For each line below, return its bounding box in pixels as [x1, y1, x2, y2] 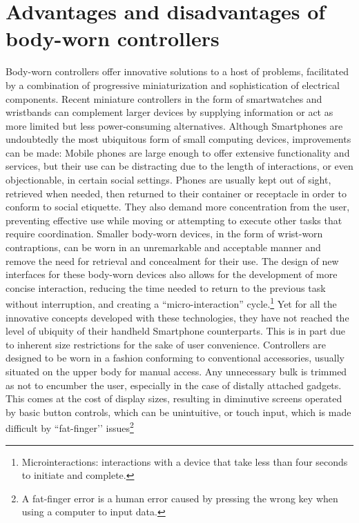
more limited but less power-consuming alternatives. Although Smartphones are [6, 118, 343, 132]
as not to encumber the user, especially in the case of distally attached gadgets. [6, 377, 342, 392]
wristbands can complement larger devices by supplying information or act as [6, 105, 333, 119]
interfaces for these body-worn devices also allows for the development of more [6, 267, 338, 282]
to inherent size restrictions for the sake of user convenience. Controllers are [6, 337, 326, 351]
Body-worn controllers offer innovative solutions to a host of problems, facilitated [6, 64, 349, 79]
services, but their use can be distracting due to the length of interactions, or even [6, 159, 353, 173]
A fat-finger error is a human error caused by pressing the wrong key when [21, 491, 338, 505]
